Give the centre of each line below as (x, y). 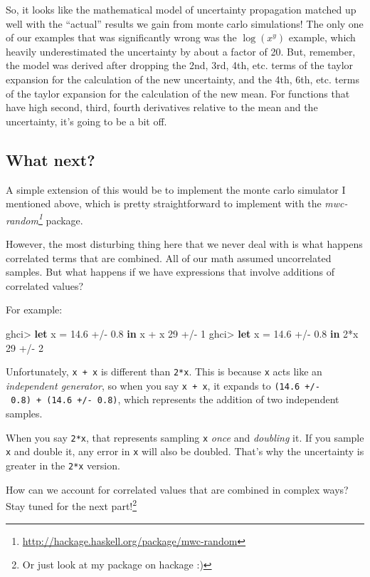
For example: (34, 310)
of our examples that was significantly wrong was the (121, 37)
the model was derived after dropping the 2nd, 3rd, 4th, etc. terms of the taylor (180, 65)
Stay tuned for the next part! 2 (72, 505)
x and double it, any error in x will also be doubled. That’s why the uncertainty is (185, 451)
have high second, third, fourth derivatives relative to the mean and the (162, 107)
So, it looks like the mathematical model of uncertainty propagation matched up (181, 9)
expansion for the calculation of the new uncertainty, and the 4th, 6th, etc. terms (183, 79)
